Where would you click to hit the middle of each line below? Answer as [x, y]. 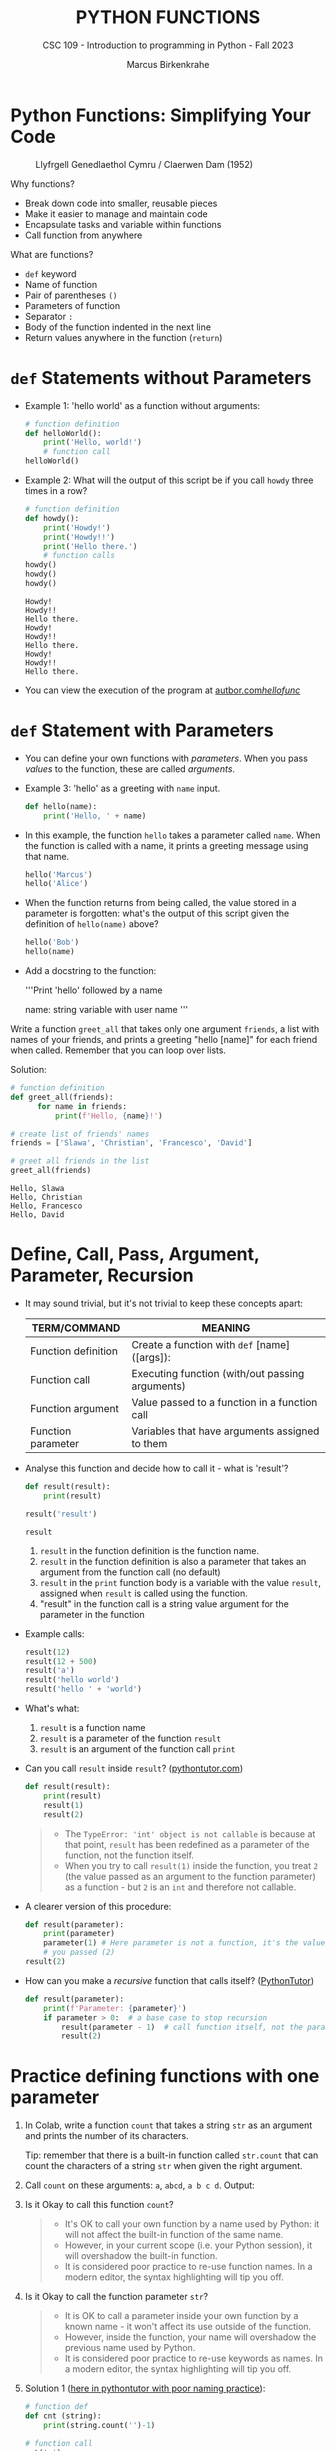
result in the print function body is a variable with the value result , [180, 1582]
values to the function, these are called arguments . [130, 768]
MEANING [226, 1328]
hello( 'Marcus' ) [58, 874]
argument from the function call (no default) [130, 1572]
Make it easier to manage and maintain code [116, 213]
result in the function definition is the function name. [149, 1550]
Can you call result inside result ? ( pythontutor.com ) [133, 1768]
